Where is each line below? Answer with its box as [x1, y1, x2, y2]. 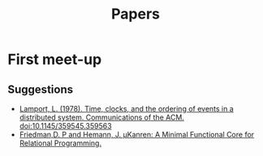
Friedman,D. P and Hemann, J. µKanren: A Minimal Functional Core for [19, 130, 255, 139]
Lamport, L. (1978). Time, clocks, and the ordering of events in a [19, 104, 235, 113]
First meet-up [7, 50, 102, 69]
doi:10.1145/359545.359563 [19, 121, 112, 130]
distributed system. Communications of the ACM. [19, 112, 184, 122]
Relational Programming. [19, 138, 102, 148]
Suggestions [7, 82, 74, 96]
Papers [111, 5, 160, 23]
